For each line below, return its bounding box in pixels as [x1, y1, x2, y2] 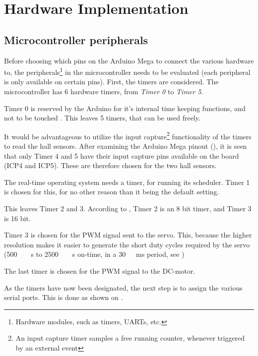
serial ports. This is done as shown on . [4, 292, 123, 302]
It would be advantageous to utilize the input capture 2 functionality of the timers [4, 129, 252, 141]
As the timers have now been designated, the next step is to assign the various [4, 282, 243, 293]
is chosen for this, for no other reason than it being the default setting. [4, 186, 219, 197]
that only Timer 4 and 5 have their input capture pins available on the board [4, 150, 239, 161]
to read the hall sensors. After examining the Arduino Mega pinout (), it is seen [4, 141, 247, 151]
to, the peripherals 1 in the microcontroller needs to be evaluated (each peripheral [4, 65, 251, 77]
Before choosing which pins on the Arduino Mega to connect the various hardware [4, 55, 254, 65]
